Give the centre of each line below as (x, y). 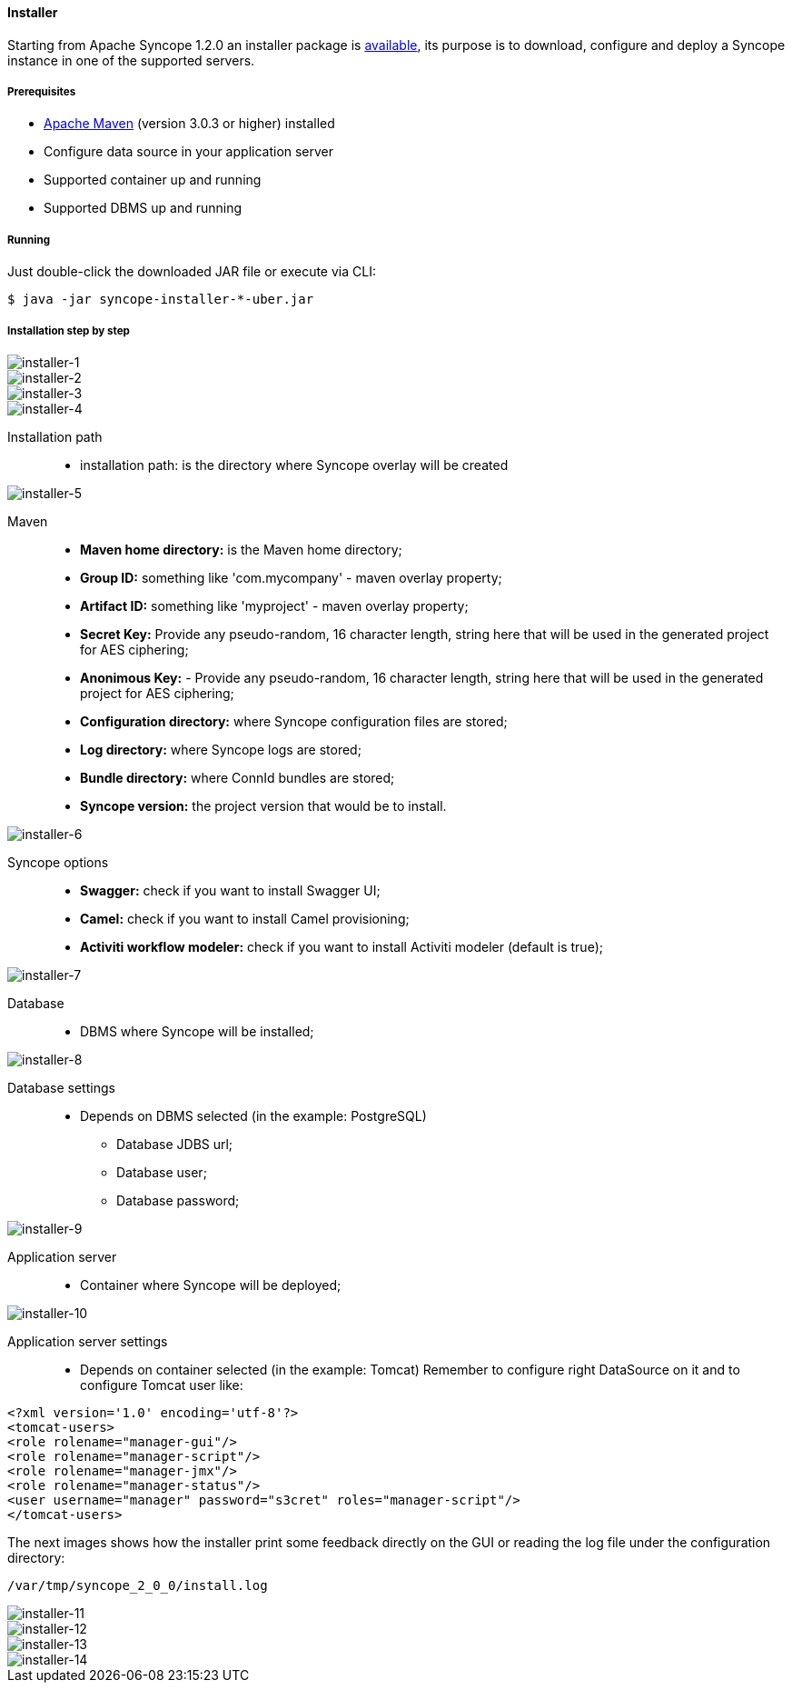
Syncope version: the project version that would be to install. (263, 805)
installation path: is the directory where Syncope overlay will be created (294, 465)
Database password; (178, 1200)
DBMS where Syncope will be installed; (197, 1031)
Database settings (61, 1087)
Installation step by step (69, 330)
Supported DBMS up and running (143, 208)
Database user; (162, 1172)
